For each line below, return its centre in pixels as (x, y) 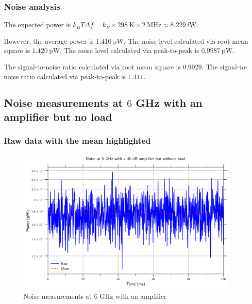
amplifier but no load (58, 116)
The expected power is (37, 25)
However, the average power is (49, 41)
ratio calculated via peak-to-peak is (74, 76)
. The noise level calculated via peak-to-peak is (130, 50)
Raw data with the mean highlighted (77, 141)
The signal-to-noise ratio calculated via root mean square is (92, 67)
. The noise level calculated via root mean (186, 41)
